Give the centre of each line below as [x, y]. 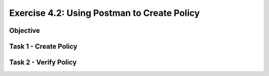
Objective [25, 31]
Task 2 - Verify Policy [43, 62]
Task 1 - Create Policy [43, 46]
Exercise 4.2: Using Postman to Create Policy [105, 13]
